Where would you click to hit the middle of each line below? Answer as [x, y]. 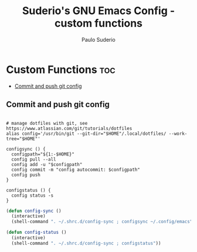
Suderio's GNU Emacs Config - [98, 11]
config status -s [33, 195]
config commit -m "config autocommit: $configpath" [76, 170]
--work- [178, 134]
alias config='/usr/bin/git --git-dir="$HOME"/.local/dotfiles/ [86, 134]
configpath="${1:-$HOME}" [43, 154]
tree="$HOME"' [23, 139]
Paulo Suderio [98, 39]
